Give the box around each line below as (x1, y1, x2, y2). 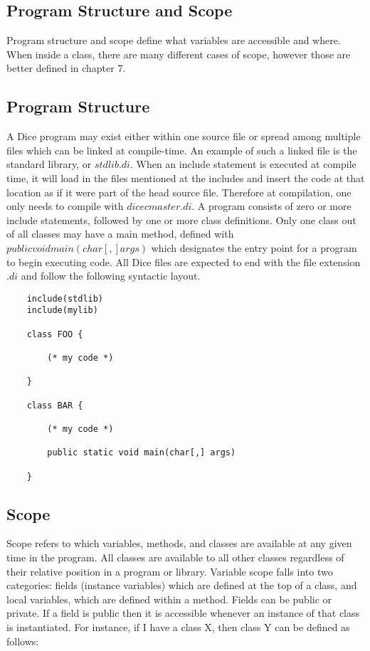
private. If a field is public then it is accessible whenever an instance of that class (6, 605, 360, 620)
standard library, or (6, 157, 92, 171)
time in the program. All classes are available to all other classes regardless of (6, 550, 344, 565)
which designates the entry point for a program (151, 240, 357, 255)
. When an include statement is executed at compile (129, 157, 356, 171)
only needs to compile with (6, 199, 124, 213)
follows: (6, 633, 39, 648)
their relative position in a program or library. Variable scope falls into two (6, 563, 333, 578)
